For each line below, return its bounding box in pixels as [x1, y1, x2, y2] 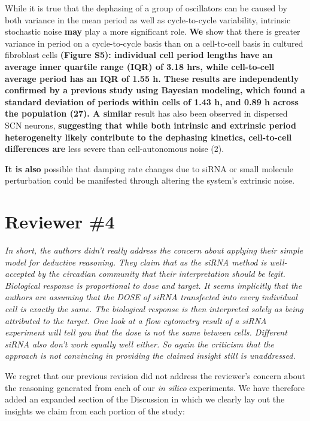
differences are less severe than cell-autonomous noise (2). [5, 142, 224, 155]
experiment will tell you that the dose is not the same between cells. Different [5, 326, 287, 338]
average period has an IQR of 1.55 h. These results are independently [5, 72, 299, 84]
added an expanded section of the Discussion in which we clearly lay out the [5, 393, 285, 405]
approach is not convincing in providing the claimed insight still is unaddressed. [5, 349, 296, 362]
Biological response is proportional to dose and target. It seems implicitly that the [5, 279, 302, 291]
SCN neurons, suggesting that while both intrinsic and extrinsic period [5, 118, 296, 131]
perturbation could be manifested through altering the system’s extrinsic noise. [5, 174, 295, 187]
